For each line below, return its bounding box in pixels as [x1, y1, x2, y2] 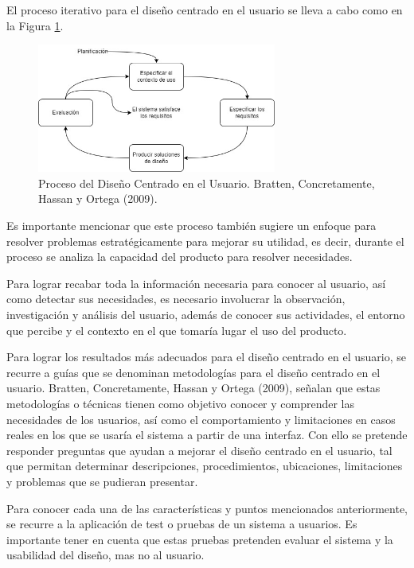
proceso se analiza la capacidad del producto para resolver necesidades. [6, 248, 353, 265]
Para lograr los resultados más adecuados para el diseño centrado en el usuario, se [6, 348, 406, 365]
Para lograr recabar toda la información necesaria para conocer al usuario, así [6, 274, 386, 291]
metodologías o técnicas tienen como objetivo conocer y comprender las [6, 395, 355, 411]
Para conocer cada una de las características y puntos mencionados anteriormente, [6, 500, 408, 516]
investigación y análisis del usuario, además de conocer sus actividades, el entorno [6, 306, 405, 322]
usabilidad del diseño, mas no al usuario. [6, 547, 205, 563]
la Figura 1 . [6, 17, 64, 33]
